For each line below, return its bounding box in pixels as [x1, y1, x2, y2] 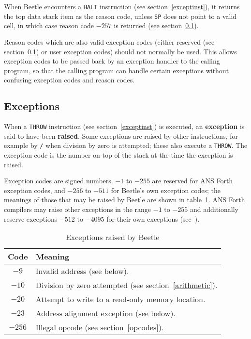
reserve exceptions [4, 213, 58, 224]
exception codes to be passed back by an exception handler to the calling [4, 56, 220, 66]
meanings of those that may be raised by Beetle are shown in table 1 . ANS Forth [4, 194, 245, 205]
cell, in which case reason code [4, 20, 94, 31]
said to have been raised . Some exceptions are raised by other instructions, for [4, 130, 238, 141]
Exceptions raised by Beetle [65, 231, 160, 243]
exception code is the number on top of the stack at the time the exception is [4, 149, 233, 160]
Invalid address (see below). [35, 265, 129, 277]
